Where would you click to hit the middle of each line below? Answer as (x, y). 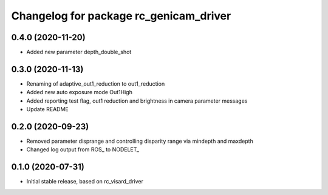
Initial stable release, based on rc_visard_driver (85, 182)
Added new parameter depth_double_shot (79, 52)
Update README (48, 109)
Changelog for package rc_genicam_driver (121, 16)
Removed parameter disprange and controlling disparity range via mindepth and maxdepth (140, 141)
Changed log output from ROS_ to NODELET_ (83, 149)
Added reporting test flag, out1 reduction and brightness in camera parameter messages (137, 101)
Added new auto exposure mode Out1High (80, 92)
